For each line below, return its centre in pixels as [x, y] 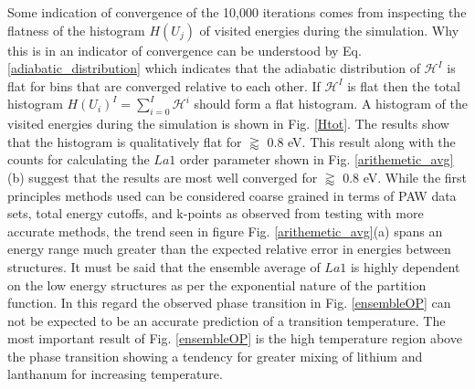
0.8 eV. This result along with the [361, 141]
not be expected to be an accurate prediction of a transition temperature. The [227, 320]
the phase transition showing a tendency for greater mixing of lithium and [215, 356]
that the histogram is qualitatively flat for [125, 141]
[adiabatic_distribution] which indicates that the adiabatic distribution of [214, 68]
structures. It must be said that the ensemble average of [164, 266]
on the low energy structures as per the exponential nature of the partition [217, 284]
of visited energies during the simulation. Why [329, 30]
